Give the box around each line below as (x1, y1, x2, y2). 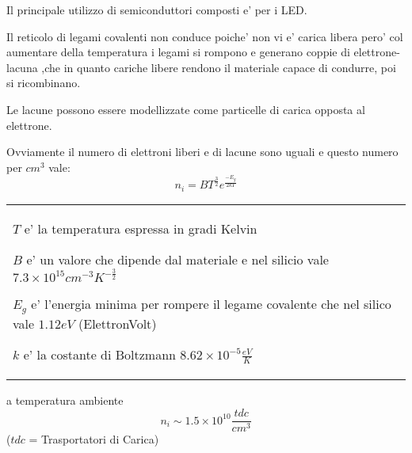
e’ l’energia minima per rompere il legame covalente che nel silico (31, 295, 391, 314)
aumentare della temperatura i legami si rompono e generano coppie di (6, 44, 350, 60)
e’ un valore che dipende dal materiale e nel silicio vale (26, 249, 329, 268)
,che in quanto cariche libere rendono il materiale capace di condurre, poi (41, 59, 396, 75)
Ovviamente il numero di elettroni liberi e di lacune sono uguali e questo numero (6, 143, 399, 160)
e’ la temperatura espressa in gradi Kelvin (24, 219, 257, 238)
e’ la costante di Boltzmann (23, 345, 176, 364)
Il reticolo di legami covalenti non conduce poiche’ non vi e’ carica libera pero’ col (6, 28, 403, 44)
